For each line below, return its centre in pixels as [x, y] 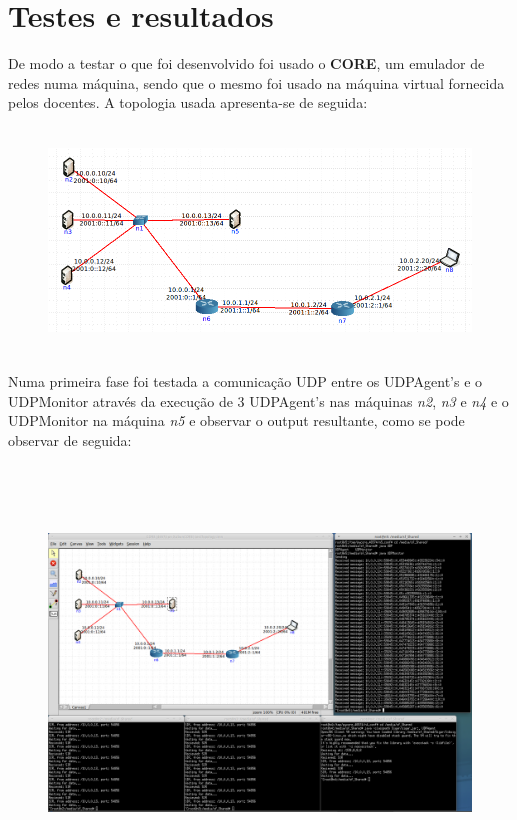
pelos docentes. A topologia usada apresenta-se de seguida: [188, 102]
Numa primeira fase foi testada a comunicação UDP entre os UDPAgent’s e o [245, 381]
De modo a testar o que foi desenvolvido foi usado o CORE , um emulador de [246, 63]
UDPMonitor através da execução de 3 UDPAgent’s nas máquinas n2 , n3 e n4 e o [258, 400]
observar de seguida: [70, 440]
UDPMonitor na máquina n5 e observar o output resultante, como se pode [236, 420]
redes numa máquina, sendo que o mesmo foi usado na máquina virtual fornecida [256, 82]
